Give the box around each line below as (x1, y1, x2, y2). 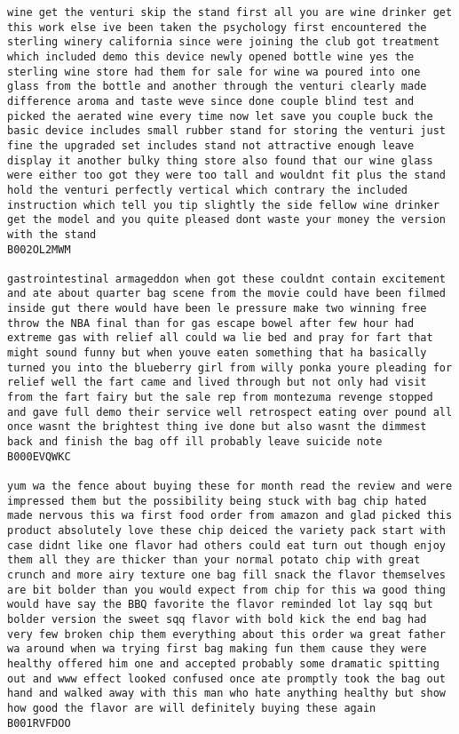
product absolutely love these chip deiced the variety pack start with (7, 523, 446, 537)
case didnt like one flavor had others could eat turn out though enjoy (7, 539, 446, 552)
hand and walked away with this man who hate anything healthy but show (7, 687, 446, 700)
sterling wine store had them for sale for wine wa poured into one (7, 65, 421, 78)
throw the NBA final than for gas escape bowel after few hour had (7, 316, 415, 330)
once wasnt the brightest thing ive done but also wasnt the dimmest (7, 420, 427, 434)
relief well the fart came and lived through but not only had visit (7, 376, 427, 389)
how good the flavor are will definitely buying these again (7, 701, 376, 714)
